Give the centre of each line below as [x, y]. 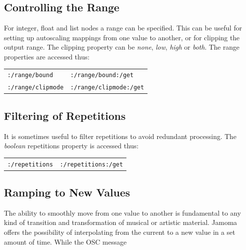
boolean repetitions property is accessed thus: [71, 146]
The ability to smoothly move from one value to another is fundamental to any [123, 212]
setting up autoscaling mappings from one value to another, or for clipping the [122, 37]
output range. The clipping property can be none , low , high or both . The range [122, 47]
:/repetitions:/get [91, 164]
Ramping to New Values [67, 192]
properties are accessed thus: [47, 56]
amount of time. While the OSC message [65, 241]
